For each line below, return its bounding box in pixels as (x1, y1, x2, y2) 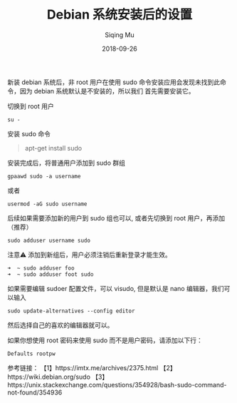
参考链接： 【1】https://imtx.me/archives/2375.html (7, 363, 159, 372)
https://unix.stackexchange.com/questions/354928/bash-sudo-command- (7, 380, 227, 389)
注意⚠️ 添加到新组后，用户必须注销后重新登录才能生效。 (7, 250, 172, 259)
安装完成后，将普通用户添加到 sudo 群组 (7, 158, 126, 167)
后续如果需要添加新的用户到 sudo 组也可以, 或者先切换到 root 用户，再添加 (7, 213, 226, 222)
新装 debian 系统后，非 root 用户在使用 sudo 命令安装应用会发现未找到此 (7, 78, 221, 86)
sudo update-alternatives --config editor (7, 307, 135, 315)
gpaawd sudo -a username (7, 173, 81, 180)
